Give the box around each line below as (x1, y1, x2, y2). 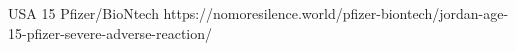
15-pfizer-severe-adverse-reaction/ (8, 22, 213, 43)
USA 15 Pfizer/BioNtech (8, 3, 159, 23)
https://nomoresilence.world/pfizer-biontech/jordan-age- (163, 3, 509, 23)
